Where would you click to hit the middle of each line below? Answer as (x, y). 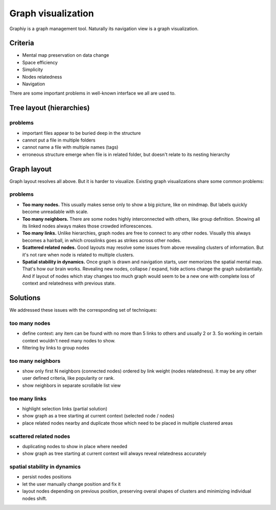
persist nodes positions (47, 477)
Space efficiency (40, 62)
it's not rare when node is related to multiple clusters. (78, 254)
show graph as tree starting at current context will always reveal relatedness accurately (114, 454)
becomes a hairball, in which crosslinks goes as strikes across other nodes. (102, 240)
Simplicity (33, 69)
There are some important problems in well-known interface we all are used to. (93, 93)
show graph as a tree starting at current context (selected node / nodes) (98, 416)
